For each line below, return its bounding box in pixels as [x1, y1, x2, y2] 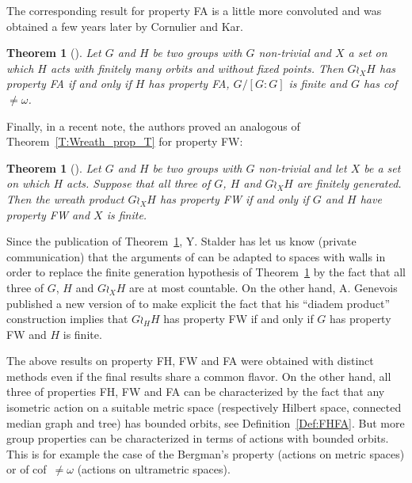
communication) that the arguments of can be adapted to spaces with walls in [6, 248, 386, 264]
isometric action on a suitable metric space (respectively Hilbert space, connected [6, 399, 402, 416]
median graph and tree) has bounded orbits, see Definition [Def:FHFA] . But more [6, 414, 405, 431]
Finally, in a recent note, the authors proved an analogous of [6, 117, 300, 134]
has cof [363, 75, 398, 92]
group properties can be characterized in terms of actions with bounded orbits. [6, 430, 389, 447]
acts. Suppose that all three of [67, 175, 211, 192]
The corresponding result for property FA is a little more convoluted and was [6, 2, 382, 18]
